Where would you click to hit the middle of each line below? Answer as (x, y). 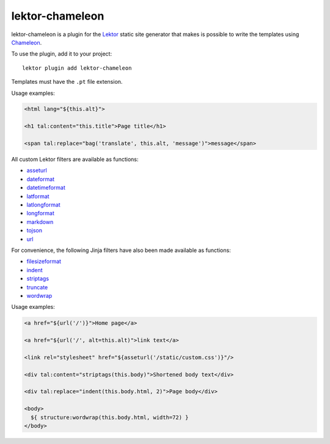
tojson (35, 231)
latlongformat (43, 204)
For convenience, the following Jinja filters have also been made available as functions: (121, 250)
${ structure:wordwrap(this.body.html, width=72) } (110, 417)
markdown (40, 222)
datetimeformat (46, 188)
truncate (37, 287)
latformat (38, 196)
